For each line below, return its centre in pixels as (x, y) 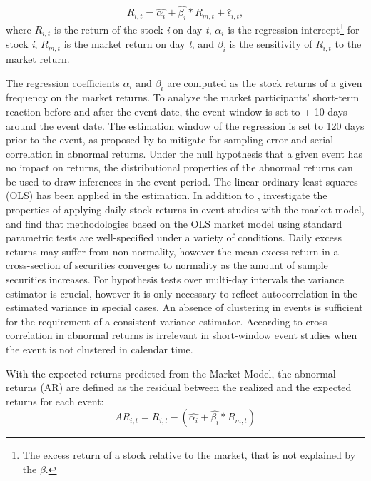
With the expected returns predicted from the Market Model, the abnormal (171, 373)
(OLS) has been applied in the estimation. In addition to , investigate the (167, 195)
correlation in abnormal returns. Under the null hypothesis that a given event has (184, 153)
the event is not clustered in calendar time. (100, 349)
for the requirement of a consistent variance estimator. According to (154, 321)
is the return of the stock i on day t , (133, 29)
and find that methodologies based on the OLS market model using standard (174, 223)
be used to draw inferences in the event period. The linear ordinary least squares (182, 181)
